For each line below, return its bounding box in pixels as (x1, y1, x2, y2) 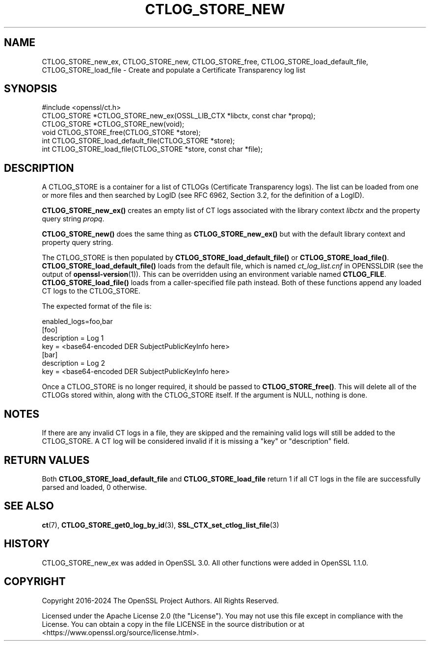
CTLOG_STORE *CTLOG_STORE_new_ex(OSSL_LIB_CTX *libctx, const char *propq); (42, 111, 316, 120)
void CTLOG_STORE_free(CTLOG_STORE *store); (42, 128, 201, 137)
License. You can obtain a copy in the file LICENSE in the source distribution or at (42, 619, 305, 628)
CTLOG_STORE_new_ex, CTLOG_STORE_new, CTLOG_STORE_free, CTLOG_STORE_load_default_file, (42, 57, 369, 66)
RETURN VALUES (4, 454, 90, 466)
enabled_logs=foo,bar (42, 317, 113, 326)
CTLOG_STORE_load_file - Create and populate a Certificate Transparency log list (42, 65, 306, 74)
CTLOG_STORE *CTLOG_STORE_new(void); (42, 120, 185, 129)
